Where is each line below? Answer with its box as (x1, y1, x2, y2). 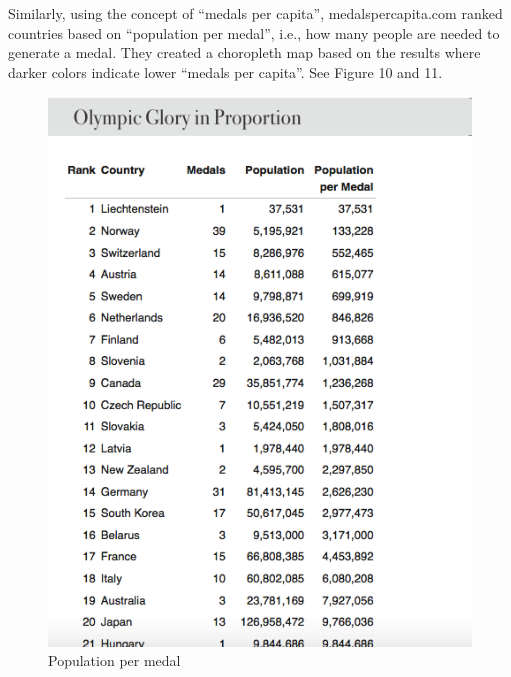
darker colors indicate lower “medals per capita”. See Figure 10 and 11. (8, 61, 443, 82)
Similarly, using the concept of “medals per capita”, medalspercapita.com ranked (8, 3, 503, 23)
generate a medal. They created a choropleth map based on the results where (8, 42, 481, 63)
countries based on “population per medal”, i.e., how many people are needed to (8, 22, 500, 43)
